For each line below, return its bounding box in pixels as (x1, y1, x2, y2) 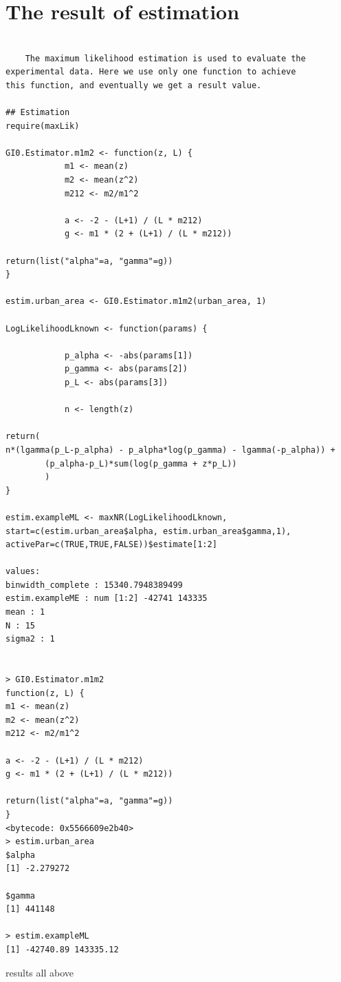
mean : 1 (5, 607, 45, 617)
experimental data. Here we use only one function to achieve (5, 67, 296, 77)
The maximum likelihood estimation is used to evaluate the (25, 53, 306, 63)
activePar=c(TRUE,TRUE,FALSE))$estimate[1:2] (5, 540, 217, 550)
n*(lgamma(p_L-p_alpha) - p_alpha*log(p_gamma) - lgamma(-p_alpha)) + (5, 444, 335, 455)
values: (5, 566, 41, 577)
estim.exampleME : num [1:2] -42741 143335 (5, 593, 208, 604)
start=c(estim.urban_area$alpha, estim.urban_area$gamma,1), (5, 526, 291, 536)
